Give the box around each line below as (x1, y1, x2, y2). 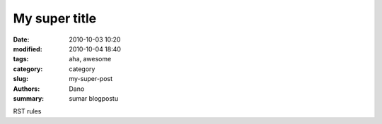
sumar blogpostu (69, 94, 119, 102)
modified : (13, 44, 42, 53)
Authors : (13, 85, 40, 93)
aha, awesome (69, 55, 112, 63)
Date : (13, 35, 30, 44)
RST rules (13, 107, 42, 116)
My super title (13, 11, 97, 26)
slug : (13, 75, 28, 83)
